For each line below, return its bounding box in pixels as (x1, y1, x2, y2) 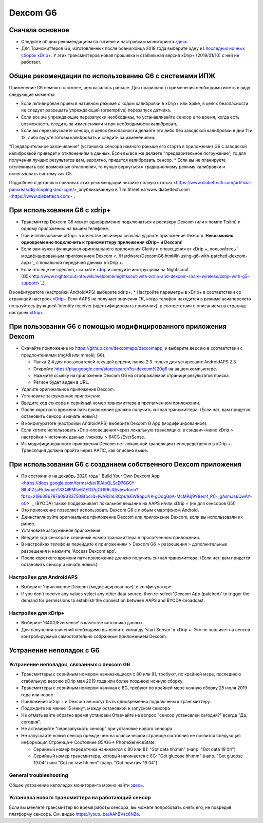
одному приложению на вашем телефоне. (21, 225, 109, 231)
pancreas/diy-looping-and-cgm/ (9, 187, 74, 192)
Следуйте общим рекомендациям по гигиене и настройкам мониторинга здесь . (21, 39, 189, 45)
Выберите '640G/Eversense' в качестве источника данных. (21, 620, 144, 626)
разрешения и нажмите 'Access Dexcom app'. (21, 548, 116, 554)
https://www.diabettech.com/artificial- (176, 180, 253, 186)
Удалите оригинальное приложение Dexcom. (21, 386, 115, 392)
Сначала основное (9, 26, 70, 34)
